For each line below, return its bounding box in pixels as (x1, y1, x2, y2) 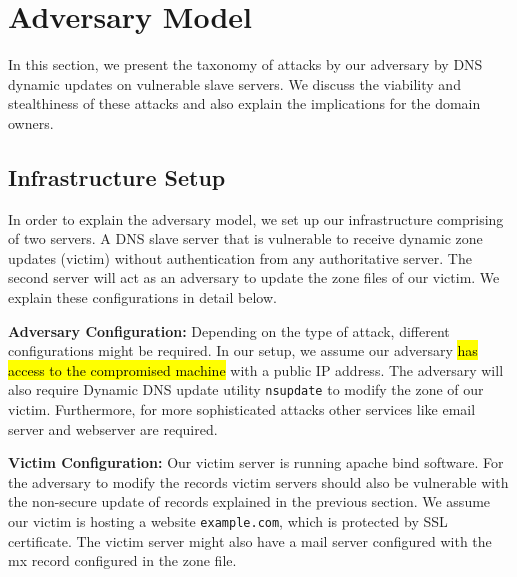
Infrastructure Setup (8, 161, 226, 192)
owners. (8, 112, 54, 133)
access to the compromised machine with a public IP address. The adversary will (8, 359, 504, 380)
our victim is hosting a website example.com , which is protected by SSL (8, 511, 448, 532)
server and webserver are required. (8, 418, 218, 439)
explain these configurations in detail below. (8, 287, 277, 308)
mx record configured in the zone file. (8, 550, 237, 571)
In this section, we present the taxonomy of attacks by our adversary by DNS (8, 54, 483, 75)
